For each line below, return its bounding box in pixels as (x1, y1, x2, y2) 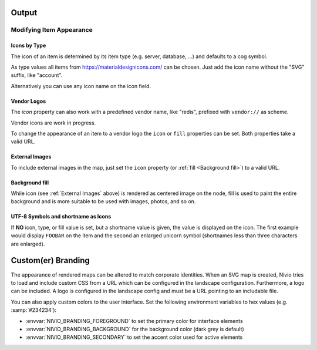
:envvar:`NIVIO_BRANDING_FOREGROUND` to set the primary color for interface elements (25, 317, 243, 324)
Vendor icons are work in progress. (11, 119, 96, 126)
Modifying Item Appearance (11, 26, 93, 34)
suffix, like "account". (11, 72, 63, 79)
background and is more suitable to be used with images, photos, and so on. (11, 198, 196, 205)
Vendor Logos (11, 97, 46, 105)
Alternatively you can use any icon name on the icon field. (11, 82, 151, 89)
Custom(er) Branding (11, 255, 90, 265)
